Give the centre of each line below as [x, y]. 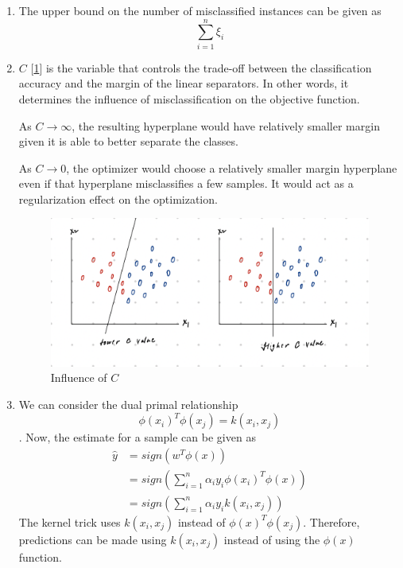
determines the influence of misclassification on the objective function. [189, 98]
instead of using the [272, 539]
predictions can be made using [93, 539]
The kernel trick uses [70, 521]
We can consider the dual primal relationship [128, 405]
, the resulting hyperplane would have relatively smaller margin [226, 125]
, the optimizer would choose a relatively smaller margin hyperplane [232, 167]
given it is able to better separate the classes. [128, 141]
